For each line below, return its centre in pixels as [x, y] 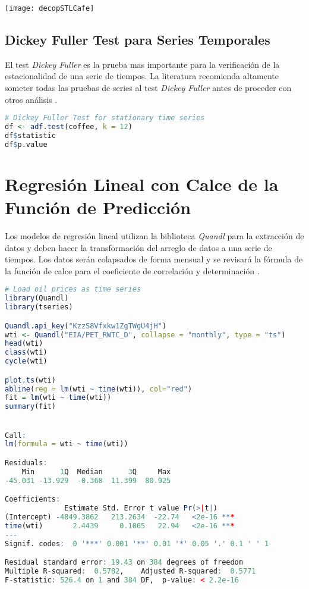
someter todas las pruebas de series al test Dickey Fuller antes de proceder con [148, 88]
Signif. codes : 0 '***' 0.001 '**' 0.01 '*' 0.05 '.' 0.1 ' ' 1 [137, 543]
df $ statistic [30, 135]
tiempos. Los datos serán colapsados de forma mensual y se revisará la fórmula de [154, 259]
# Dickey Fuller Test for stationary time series [105, 118]
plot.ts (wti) [30, 380]
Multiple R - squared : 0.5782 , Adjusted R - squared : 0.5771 [130, 571]
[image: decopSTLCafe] [50, 8]
